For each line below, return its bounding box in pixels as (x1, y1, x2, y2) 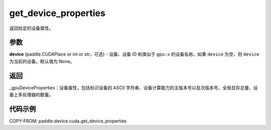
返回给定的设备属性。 (9, 25, 54, 31)
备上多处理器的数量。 (9, 92, 54, 98)
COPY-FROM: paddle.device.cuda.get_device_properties (9, 118, 127, 124)
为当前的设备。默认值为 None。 (9, 58, 75, 64)
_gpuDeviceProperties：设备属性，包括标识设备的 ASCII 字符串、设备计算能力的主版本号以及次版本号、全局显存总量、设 (9, 84, 258, 90)
